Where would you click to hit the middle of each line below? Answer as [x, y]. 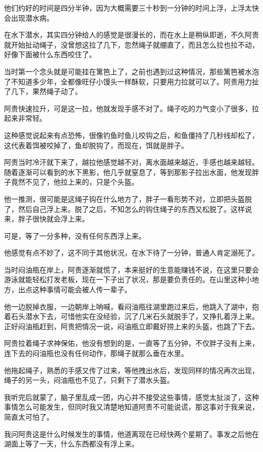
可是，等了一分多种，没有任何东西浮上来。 [75, 235]
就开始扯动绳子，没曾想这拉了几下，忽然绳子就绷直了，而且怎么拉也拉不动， [131, 44]
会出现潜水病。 [29, 17]
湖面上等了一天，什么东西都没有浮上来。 [71, 444]
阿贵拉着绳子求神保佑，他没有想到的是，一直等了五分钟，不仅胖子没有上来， [131, 343]
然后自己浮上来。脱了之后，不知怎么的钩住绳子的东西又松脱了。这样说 [135, 209]
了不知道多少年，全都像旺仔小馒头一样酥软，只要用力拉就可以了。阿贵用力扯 [131, 81]
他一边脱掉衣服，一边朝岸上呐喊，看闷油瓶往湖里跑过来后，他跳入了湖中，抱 [131, 306]
